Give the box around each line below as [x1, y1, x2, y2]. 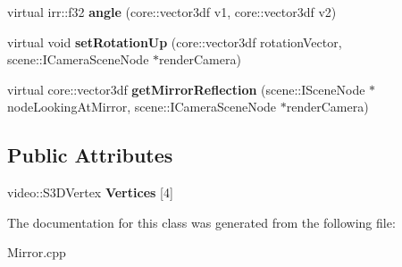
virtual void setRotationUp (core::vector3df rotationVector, [7, 32, 342, 51]
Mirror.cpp [7, 243, 66, 262]
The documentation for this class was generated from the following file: [7, 213, 396, 231]
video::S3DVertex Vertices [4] [7, 183, 173, 202]
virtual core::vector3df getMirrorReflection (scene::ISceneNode [7, 79, 365, 98]
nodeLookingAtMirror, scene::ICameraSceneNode [7, 97, 277, 116]
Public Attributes [7, 141, 173, 169]
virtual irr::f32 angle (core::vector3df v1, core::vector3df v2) [7, 3, 337, 21]
